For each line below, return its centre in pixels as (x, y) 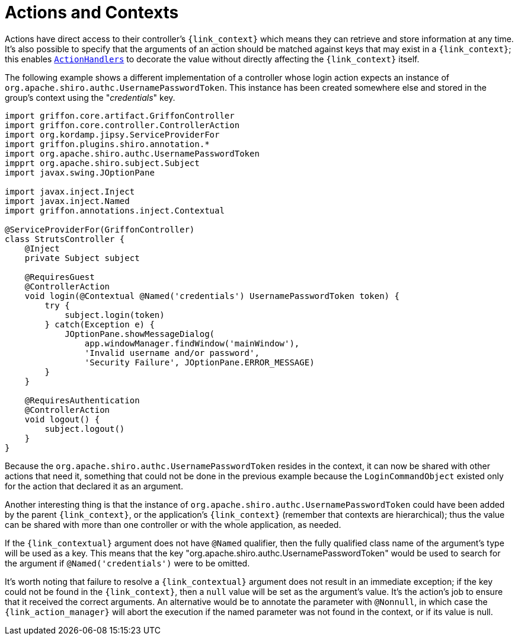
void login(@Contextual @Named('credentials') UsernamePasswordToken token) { (212, 296)
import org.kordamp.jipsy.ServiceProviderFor (112, 134)
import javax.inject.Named (67, 201)
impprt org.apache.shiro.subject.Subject (102, 163)
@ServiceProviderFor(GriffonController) (100, 229)
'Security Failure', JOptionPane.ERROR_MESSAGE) (199, 362)
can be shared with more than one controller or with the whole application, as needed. (173, 524)
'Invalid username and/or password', (172, 353)
